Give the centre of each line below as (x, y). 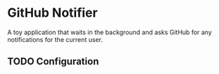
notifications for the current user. (55, 39)
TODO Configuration (53, 62)
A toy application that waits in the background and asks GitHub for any (110, 32)
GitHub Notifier (52, 13)
